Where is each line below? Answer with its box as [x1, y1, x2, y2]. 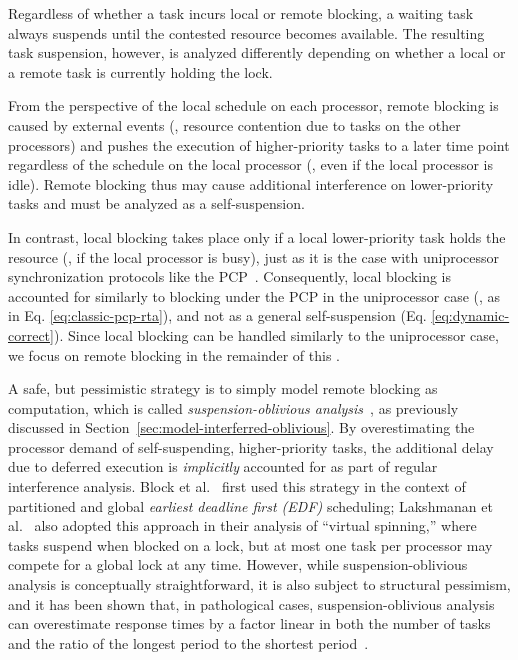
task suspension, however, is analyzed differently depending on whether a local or [8, 42, 506, 63]
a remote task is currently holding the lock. [8, 61, 273, 82]
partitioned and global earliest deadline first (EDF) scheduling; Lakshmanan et [8, 495, 493, 516]
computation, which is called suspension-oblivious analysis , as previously [8, 397, 459, 418]
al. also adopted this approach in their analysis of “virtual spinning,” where [8, 515, 477, 536]
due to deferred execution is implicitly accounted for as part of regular [8, 456, 438, 477]
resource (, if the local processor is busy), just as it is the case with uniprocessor [8, 246, 500, 267]
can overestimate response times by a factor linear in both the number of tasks [8, 613, 491, 634]
